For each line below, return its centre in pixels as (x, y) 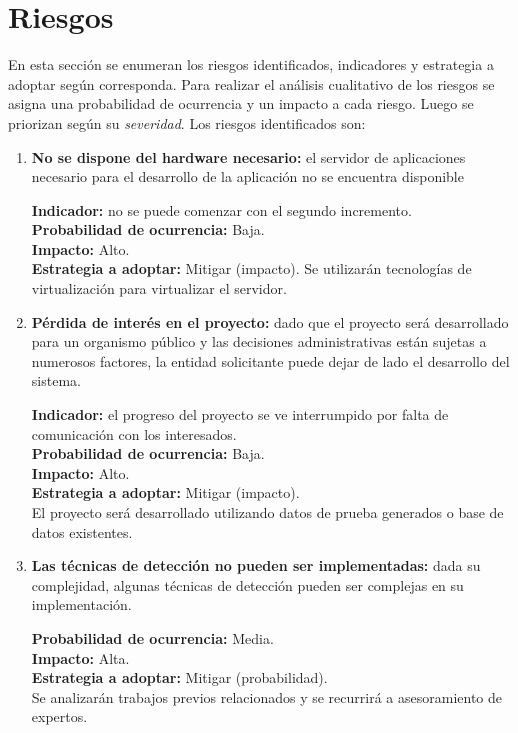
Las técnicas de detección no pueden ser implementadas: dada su (256, 565)
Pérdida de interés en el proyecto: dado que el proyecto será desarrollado (270, 321)
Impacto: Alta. (80, 657)
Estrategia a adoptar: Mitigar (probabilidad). (179, 677)
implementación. (81, 604)
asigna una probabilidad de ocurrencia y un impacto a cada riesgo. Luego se (241, 103)
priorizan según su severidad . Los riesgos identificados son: (187, 122)
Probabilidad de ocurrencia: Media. (152, 637)
